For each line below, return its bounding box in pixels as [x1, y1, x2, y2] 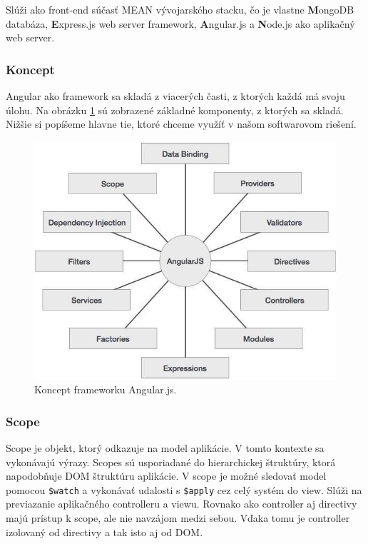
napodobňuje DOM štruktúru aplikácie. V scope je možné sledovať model [6, 468, 327, 483]
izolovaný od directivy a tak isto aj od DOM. [6, 524, 203, 539]
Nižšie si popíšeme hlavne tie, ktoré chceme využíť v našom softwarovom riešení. [6, 116, 357, 131]
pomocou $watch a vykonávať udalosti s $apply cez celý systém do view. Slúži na [6, 482, 362, 497]
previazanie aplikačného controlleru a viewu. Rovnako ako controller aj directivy [6, 496, 357, 511]
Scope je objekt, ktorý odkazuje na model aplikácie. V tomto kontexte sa [6, 440, 324, 455]
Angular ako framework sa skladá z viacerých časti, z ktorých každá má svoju [6, 89, 345, 103]
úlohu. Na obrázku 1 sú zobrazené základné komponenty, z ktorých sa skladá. [6, 102, 344, 117]
